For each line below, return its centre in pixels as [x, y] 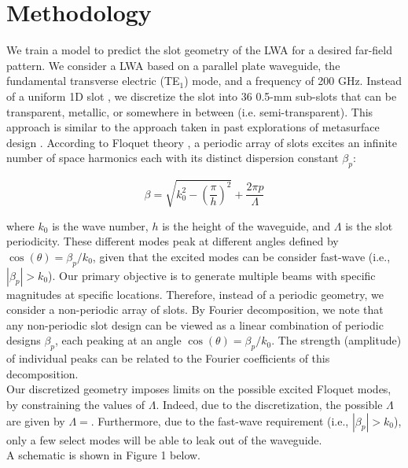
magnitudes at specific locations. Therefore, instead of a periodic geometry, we [195, 294]
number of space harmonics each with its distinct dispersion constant [173, 158]
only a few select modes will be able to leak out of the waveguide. [164, 439]
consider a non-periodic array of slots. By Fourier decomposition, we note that [195, 310]
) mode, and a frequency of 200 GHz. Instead [293, 81]
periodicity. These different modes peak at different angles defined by [173, 241]
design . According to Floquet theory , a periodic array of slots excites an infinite [202, 142]
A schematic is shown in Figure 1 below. [103, 455]
